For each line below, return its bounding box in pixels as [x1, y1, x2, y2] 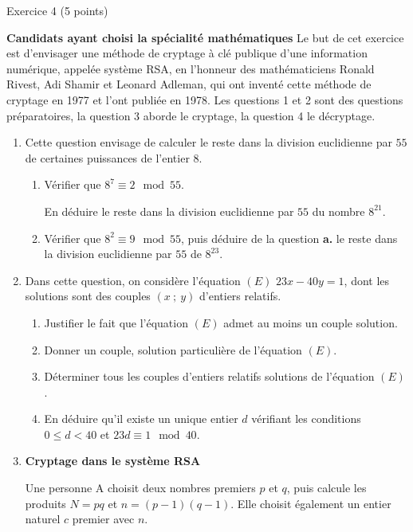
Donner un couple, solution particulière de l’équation [44, 341, 302, 358]
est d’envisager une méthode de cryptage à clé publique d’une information [6, 45, 368, 61]
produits [25, 495, 66, 511]
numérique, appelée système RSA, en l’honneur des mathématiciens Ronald [6, 60, 375, 76]
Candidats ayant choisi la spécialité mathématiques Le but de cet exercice [6, 29, 404, 45]
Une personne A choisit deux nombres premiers [25, 479, 256, 496]
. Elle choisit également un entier [230, 495, 391, 511]
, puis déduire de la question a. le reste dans [180, 229, 398, 246]
